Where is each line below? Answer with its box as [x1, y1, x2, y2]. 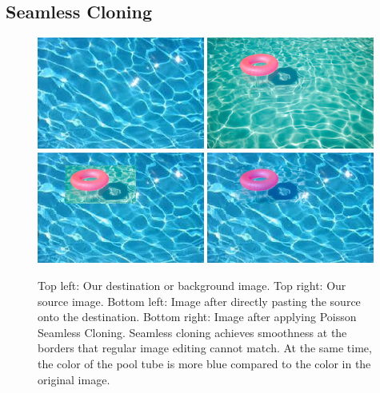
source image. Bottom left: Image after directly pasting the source [38, 292, 361, 309]
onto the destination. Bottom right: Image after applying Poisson [38, 308, 357, 325]
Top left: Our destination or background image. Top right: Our [38, 277, 346, 294]
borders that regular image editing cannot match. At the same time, [38, 339, 372, 356]
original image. [38, 371, 110, 387]
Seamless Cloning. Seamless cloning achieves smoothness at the [38, 324, 347, 340]
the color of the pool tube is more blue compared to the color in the [38, 355, 371, 372]
